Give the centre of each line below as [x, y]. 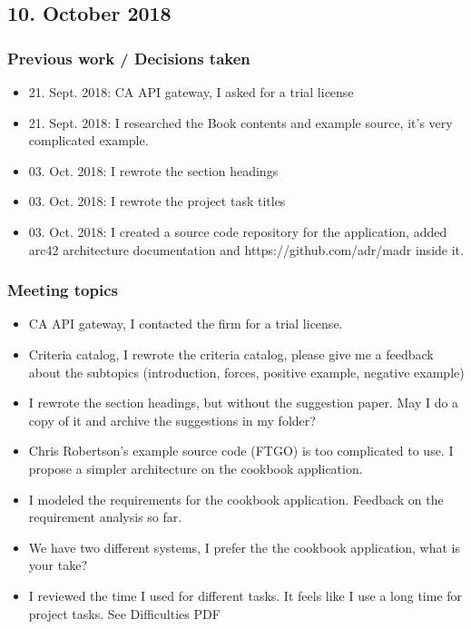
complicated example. [88, 140]
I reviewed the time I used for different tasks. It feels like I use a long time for [245, 595]
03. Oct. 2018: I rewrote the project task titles [157, 201]
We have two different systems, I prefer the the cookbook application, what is [245, 547]
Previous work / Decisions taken [129, 58]
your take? [58, 565]
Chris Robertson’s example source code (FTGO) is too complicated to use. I [241, 451]
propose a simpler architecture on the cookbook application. [196, 468]
